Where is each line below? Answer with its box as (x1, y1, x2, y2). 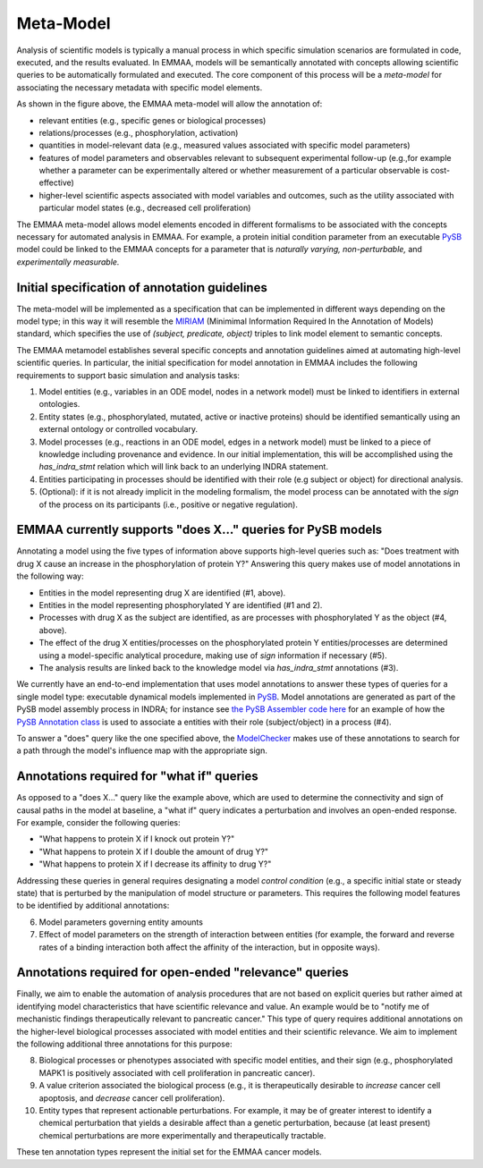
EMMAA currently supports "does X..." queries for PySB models (16, 522, 383, 537)
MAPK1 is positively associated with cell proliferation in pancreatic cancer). (38, 1067, 316, 1078)
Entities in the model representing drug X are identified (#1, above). (38, 587, 286, 598)
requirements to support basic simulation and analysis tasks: (16, 369, 241, 380)
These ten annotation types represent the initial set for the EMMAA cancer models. (16, 1147, 322, 1157)
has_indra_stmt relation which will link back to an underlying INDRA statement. (38, 461, 328, 472)
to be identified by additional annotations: (16, 900, 170, 911)
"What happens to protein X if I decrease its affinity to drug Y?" (38, 859, 272, 869)
